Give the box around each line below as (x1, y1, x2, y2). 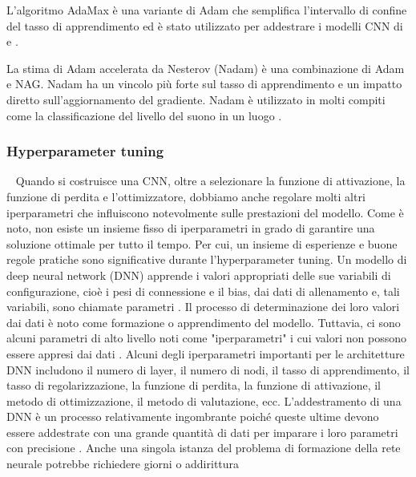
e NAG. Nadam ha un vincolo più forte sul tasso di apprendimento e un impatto (6, 75, 402, 92)
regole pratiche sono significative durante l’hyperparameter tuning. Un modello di (6, 251, 407, 268)
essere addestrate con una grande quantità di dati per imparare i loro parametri (6, 423, 398, 440)
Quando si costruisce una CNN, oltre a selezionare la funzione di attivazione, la (15, 172, 406, 189)
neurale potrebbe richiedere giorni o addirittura (6, 455, 240, 472)
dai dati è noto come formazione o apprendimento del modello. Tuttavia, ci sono (6, 313, 401, 330)
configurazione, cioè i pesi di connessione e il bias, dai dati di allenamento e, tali (6, 282, 400, 299)
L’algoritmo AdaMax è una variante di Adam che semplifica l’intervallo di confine (6, 2, 407, 18)
